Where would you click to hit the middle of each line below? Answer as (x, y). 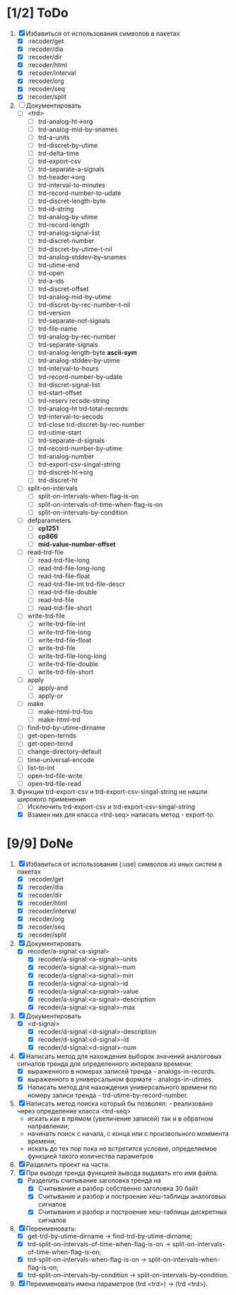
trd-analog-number (66, 457)
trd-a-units (54, 137)
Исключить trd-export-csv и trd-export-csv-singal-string (111, 807)
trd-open (51, 273)
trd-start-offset (60, 392)
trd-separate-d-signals (71, 440)
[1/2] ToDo (37, 13)
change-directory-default (64, 751)
